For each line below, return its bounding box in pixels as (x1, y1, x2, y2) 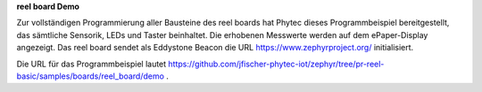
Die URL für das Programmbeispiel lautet (16, 58, 167, 69)
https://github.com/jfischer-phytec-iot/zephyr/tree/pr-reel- (168, 58, 385, 69)
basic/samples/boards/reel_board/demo (16, 71, 165, 81)
